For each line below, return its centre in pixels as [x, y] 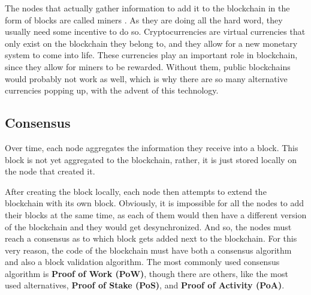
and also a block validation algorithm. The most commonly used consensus [142, 262]
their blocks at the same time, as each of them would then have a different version [156, 214]
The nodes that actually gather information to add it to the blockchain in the [147, 8]
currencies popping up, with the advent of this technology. [112, 90]
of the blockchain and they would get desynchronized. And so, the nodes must [148, 226]
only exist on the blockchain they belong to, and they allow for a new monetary [151, 43]
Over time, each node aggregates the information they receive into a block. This [152, 147]
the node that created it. [50, 171]
